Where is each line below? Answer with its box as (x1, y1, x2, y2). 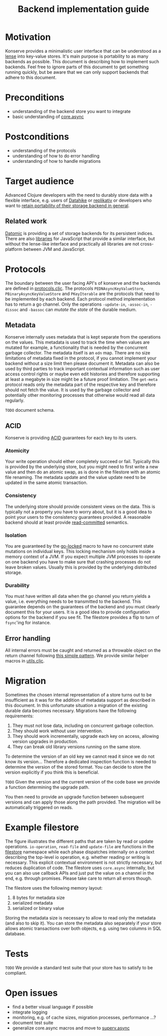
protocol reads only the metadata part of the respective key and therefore (5, 382, 156, 388)
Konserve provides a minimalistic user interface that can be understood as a (5, 48, 162, 54)
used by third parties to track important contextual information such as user (5, 366, 160, 372)
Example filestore (5, 822, 80, 833)
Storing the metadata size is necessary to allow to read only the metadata (5, 915, 156, 921)
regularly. (5, 397, 25, 404)
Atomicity (5, 447, 30, 454)
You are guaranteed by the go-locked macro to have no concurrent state (5, 543, 154, 549)
